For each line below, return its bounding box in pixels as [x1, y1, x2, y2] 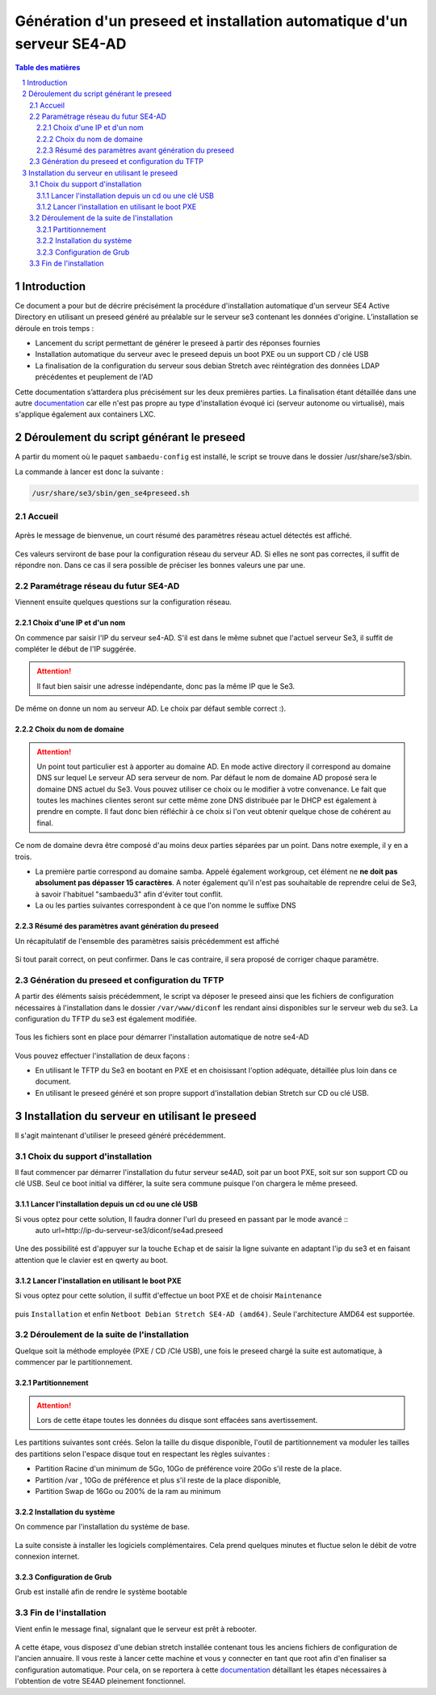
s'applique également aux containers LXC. [15, 409, 157, 419]
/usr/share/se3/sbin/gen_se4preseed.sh [31, 489, 190, 497]
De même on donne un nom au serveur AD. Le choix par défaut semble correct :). [15, 703, 287, 714]
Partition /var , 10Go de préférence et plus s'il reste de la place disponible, [35, 1475, 282, 1485]
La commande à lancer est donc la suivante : [15, 467, 165, 476]
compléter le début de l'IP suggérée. [15, 644, 136, 653]
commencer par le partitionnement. [15, 1357, 133, 1367]
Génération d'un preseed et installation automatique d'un [15, 12, 408, 30]
